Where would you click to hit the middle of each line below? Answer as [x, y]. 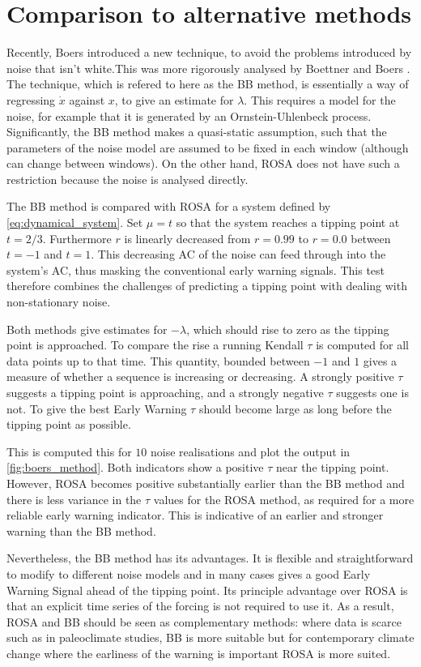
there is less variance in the [74, 499]
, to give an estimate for [174, 99]
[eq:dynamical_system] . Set [75, 222]
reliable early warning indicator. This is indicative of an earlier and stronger [195, 515]
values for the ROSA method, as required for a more [284, 499]
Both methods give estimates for [87, 329]
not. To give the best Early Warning [97, 408]
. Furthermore [77, 238]
